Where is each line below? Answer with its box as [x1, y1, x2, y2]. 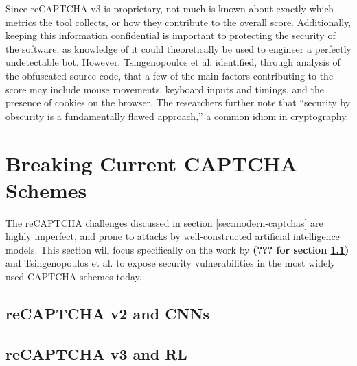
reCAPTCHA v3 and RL [5, 343, 187, 364]
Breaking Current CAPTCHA [5, 149, 297, 177]
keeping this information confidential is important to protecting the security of [5, 28, 336, 42]
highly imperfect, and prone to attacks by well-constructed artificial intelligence [5, 229, 340, 243]
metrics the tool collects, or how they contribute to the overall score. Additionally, [5, 14, 352, 29]
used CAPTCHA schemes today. [5, 269, 142, 284]
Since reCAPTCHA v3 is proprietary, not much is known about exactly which [5, 1, 334, 15]
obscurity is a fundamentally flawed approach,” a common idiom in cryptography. [5, 108, 349, 123]
